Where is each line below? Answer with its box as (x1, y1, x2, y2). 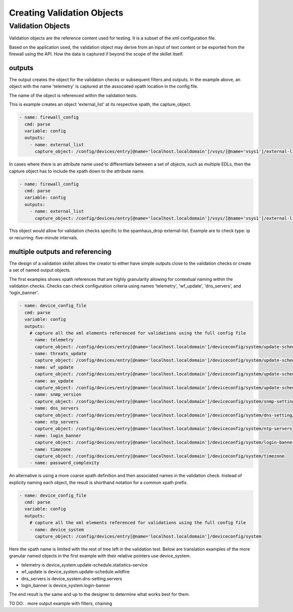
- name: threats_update (29, 351, 86, 357)
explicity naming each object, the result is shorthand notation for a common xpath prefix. (9, 479, 188, 485)
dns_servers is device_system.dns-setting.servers (21, 575, 122, 581)
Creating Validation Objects (9, 7, 124, 18)
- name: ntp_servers (29, 419, 79, 424)
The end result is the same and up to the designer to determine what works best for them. (9, 591, 190, 597)
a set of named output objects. (9, 267, 71, 273)
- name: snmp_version (29, 392, 82, 398)
